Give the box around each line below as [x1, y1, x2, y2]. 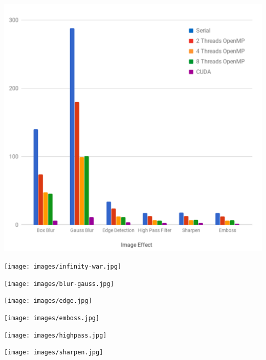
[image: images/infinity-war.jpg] [4, 262, 122, 270]
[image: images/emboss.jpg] [4, 314, 100, 322]
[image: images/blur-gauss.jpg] [4, 280, 114, 287]
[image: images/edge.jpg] [4, 297, 92, 305]
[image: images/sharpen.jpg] [4, 349, 103, 356]
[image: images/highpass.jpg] [4, 331, 107, 339]
